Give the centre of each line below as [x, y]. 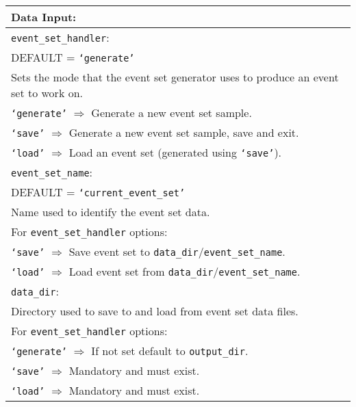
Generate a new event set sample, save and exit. [184, 132]
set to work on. [47, 93]
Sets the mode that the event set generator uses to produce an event [175, 77]
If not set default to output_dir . [170, 351]
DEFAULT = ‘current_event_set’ [98, 192]
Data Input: [44, 17]
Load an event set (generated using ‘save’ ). [175, 152]
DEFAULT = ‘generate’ [73, 57]
